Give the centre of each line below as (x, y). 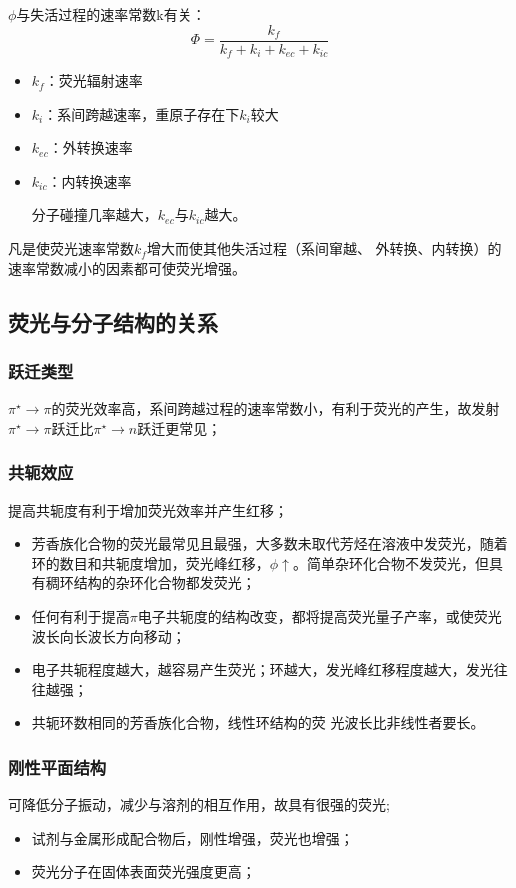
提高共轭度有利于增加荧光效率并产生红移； (148, 509)
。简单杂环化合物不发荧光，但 (390, 562)
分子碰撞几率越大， (94, 214)
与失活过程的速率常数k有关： (111, 14)
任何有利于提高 (80, 616)
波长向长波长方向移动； (108, 635)
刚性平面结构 (57, 766)
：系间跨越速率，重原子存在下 (141, 113)
